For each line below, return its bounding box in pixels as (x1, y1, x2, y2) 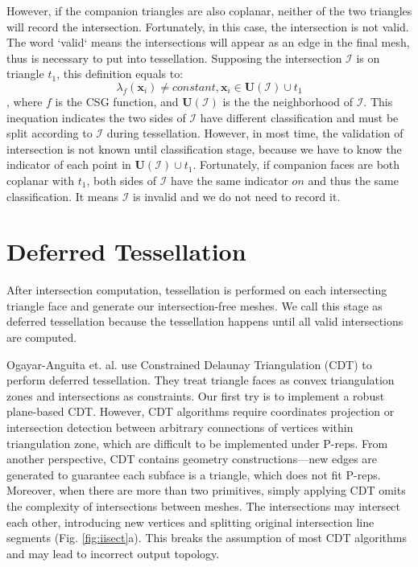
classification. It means (6, 187, 119, 204)
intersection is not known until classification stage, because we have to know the (6, 140, 402, 157)
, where (6, 92, 43, 109)
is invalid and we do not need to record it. (133, 187, 341, 204)
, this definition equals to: (56, 65, 184, 82)
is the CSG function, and (55, 92, 179, 109)
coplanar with (6, 171, 75, 188)
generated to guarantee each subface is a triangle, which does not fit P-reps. (6, 466, 381, 483)
